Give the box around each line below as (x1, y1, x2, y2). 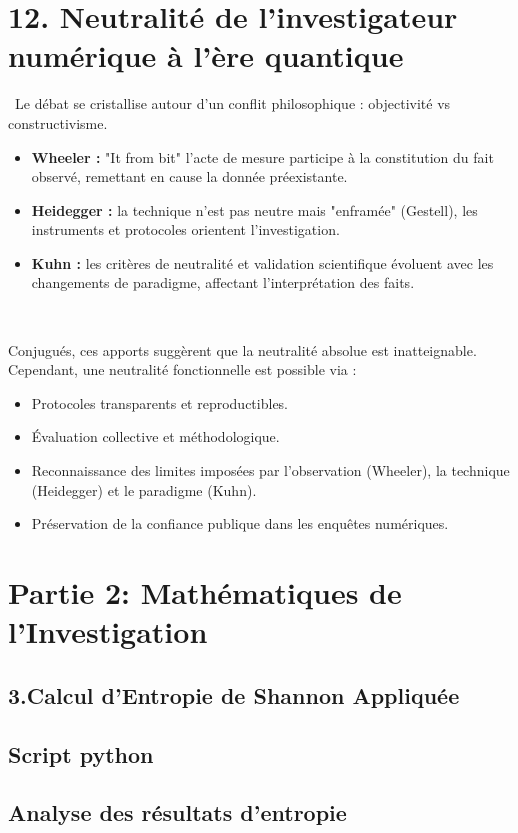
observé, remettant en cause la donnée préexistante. (31, 166, 348, 187)
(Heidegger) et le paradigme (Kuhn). (31, 479, 257, 500)
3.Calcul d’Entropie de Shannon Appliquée (8, 679, 460, 710)
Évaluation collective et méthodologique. (31, 426, 280, 447)
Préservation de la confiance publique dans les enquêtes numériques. (31, 513, 449, 534)
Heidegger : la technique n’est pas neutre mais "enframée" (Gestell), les (31, 199, 478, 220)
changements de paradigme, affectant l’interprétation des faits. (31, 272, 415, 293)
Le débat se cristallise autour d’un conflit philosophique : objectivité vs (14, 93, 451, 114)
